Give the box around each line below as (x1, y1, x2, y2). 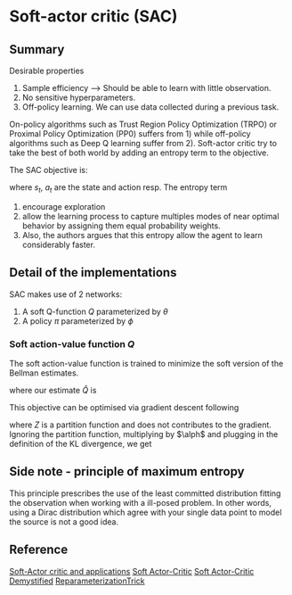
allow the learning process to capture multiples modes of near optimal (21, 211, 280, 221)
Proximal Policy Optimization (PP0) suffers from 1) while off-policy (9, 128, 251, 139)
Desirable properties (9, 65, 85, 76)
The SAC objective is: (9, 165, 88, 175)
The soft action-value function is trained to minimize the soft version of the (9, 358, 284, 368)
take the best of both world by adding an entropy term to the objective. (9, 147, 270, 158)
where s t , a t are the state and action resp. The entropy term (9, 182, 228, 194)
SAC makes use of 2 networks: (9, 288, 123, 300)
